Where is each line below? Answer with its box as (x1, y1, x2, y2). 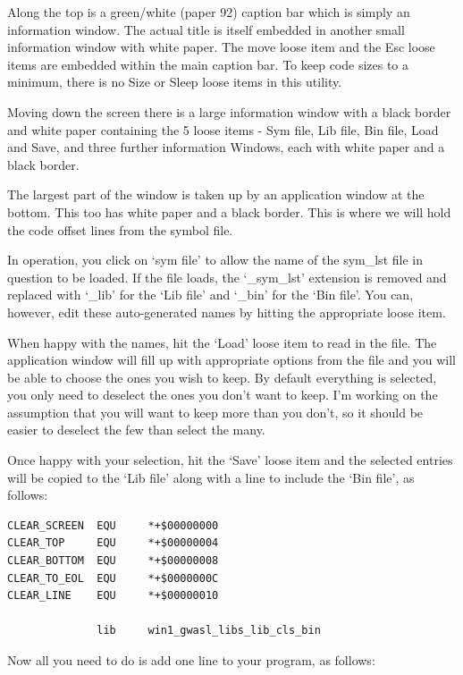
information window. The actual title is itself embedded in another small (7, 20, 405, 38)
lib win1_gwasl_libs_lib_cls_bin (97, 624, 321, 637)
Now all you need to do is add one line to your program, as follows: (7, 651, 375, 669)
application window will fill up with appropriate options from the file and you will (7, 350, 456, 369)
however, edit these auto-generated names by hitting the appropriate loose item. (7, 302, 446, 321)
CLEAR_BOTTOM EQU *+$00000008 (7, 554, 219, 568)
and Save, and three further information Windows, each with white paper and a (7, 138, 445, 156)
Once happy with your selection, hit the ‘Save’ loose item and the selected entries (7, 451, 453, 469)
